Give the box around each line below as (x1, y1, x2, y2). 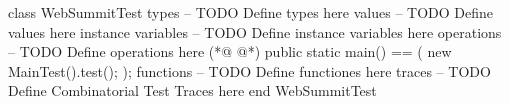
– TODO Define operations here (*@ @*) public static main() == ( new (8, 41, 452, 62)
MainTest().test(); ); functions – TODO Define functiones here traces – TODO (8, 60, 491, 81)
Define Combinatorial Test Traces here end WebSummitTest (8, 80, 377, 101)
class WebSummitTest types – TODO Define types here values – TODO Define (8, 2, 493, 22)
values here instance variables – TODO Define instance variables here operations (8, 21, 502, 42)
